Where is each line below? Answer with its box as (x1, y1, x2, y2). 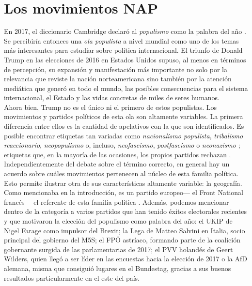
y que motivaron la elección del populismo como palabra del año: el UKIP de (4, 216, 233, 226)
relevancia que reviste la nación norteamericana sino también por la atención (4, 74, 232, 84)
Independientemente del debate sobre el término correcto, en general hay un (4, 159, 230, 169)
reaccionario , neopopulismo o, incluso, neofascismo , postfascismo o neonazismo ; (4, 140, 240, 150)
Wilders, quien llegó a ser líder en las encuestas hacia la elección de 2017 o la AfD (4, 254, 247, 264)
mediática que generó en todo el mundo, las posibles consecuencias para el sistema (4, 83, 248, 93)
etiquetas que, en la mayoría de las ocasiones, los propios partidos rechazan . (4, 149, 231, 159)
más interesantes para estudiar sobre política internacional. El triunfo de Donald (4, 45, 243, 55)
